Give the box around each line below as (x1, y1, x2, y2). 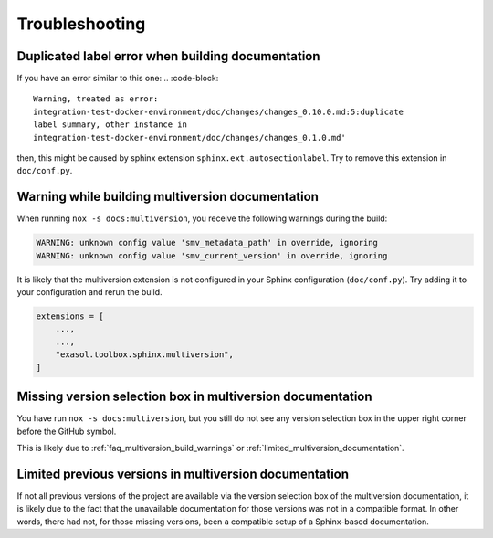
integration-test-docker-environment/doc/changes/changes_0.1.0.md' (33, 132, 346, 142)
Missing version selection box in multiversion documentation (16, 389, 373, 405)
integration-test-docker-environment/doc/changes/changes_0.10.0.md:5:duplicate (33, 106, 404, 117)
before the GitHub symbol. (16, 426, 117, 437)
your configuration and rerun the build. (16, 287, 163, 298)
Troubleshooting (16, 14, 146, 34)
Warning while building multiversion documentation (16, 189, 320, 205)
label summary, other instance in (33, 120, 187, 130)
